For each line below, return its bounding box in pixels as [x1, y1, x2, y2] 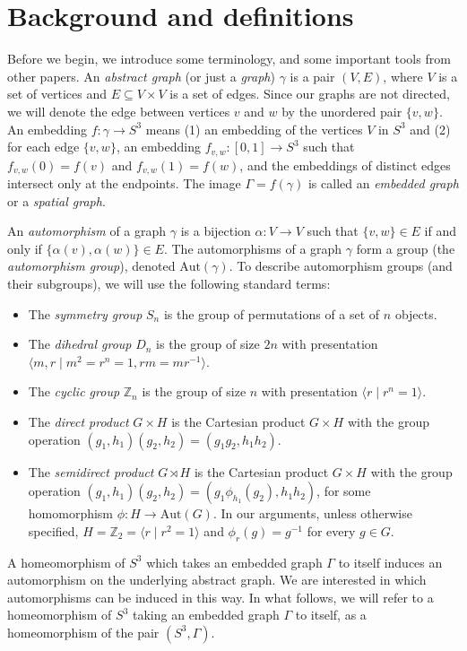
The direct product [28, 412, 129, 430]
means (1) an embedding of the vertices [145, 119, 363, 138]
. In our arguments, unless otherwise [212, 504, 412, 523]
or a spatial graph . [7, 191, 106, 210]
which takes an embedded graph [146, 552, 323, 571]
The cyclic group [28, 382, 120, 401]
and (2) [410, 119, 451, 138]
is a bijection [180, 221, 251, 240]
